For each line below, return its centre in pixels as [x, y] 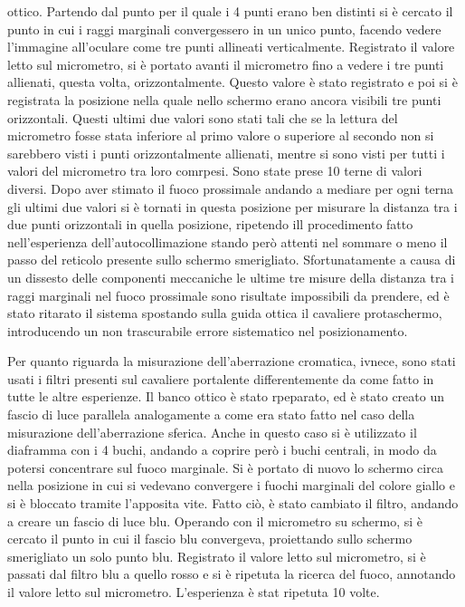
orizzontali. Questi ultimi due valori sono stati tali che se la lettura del [203, 117]
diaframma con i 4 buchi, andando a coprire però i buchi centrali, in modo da [222, 450]
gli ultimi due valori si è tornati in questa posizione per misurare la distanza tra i [232, 206]
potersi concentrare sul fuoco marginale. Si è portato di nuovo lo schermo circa [225, 467]
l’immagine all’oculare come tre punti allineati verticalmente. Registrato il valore [231, 47]
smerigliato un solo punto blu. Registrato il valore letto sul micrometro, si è [217, 556]
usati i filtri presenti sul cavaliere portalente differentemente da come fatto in [221, 378]
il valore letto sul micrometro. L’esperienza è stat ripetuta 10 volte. [194, 592]
